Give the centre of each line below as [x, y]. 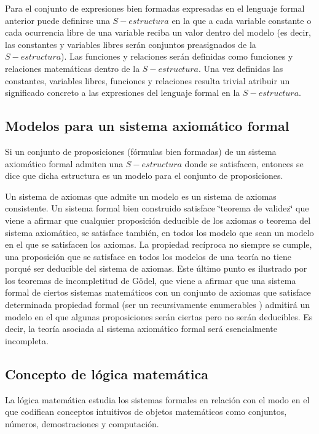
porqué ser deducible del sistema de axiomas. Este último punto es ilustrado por [156, 268]
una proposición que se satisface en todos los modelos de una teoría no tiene [148, 256]
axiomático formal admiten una [64, 163]
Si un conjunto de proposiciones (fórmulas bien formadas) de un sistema [141, 151]
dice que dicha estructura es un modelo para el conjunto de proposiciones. [144, 176]
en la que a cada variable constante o [242, 20]
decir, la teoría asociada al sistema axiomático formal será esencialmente [141, 329]
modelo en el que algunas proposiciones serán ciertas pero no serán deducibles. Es [159, 316]
